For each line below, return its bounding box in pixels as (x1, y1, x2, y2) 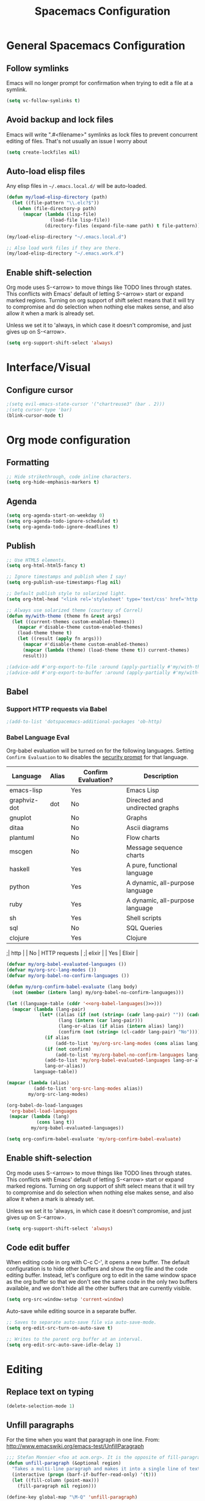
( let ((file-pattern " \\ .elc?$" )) (12, 200, 99, 206)
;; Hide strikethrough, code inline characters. (6, 473, 132, 480)
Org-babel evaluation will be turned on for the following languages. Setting (6, 747, 194, 754)
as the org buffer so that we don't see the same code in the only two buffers (6, 1278, 198, 1286)
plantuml (9, 834, 35, 842)
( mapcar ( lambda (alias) (6, 1080, 70, 1086)
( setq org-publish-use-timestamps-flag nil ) (6, 580, 121, 586)
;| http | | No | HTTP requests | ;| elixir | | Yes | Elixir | (6, 949, 138, 957)
